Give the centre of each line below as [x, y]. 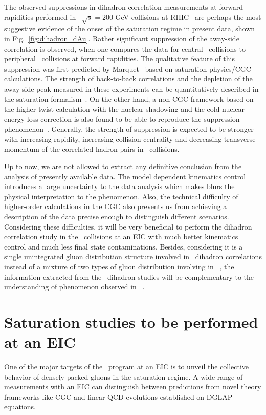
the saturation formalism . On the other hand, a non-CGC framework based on [129, 99]
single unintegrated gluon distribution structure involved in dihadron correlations [133, 256]
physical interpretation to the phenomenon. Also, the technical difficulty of [121, 196]
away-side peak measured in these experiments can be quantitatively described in [131, 88]
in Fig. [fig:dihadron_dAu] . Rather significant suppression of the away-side [122, 38]
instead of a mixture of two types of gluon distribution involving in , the [119, 267]
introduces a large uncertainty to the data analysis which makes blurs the [119, 186]
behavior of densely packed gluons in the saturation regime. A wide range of [124, 376]
